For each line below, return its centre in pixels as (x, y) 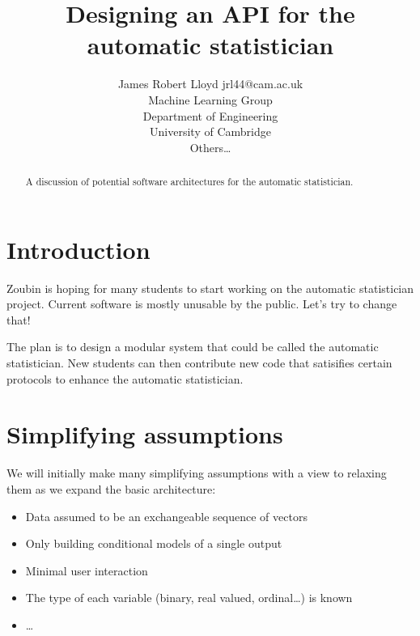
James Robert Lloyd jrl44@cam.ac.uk (210, 84)
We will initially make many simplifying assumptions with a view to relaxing (197, 473)
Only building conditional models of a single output (154, 543)
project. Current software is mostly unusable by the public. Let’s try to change (202, 304)
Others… (210, 147)
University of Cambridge (210, 131)
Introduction (78, 249)
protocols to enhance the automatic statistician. (125, 378)
